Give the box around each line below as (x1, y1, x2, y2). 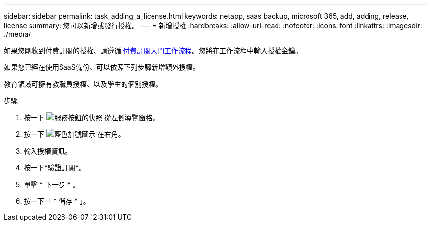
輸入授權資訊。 (24, 147, 72, 155)
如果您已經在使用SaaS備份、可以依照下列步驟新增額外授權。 (4, 63, 200, 71)
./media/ (4, 30, 31, 38)
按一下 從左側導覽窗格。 (24, 113, 159, 122)
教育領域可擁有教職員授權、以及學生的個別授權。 (4, 80, 162, 88)
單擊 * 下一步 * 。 (24, 180, 80, 189)
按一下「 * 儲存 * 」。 (24, 197, 90, 205)
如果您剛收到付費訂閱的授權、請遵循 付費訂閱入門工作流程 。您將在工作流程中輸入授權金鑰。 (4, 46, 302, 55)
